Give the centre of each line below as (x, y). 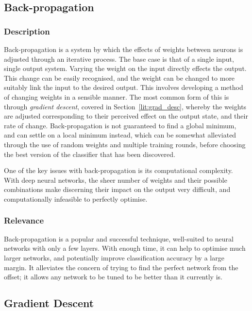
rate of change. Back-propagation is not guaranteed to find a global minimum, (120, 125)
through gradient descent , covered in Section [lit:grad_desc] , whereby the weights (125, 106)
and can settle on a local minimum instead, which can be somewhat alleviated (120, 135)
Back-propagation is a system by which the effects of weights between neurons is (124, 49)
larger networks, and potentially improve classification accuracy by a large (114, 257)
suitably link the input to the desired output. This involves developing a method (124, 87)
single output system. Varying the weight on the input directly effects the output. (125, 68)
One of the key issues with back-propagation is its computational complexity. (118, 170)
